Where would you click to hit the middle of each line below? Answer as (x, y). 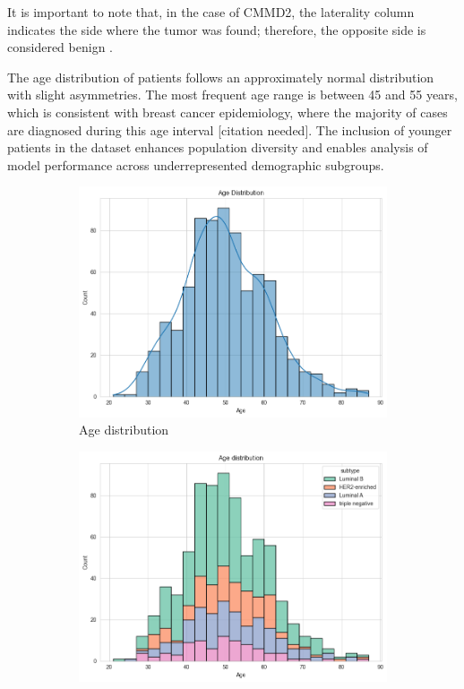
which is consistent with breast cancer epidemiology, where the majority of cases (228, 112)
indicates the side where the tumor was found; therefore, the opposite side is (217, 29)
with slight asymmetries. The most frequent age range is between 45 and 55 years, (232, 95)
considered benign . (60, 47)
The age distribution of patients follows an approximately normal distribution (221, 77)
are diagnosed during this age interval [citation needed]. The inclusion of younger (230, 129)
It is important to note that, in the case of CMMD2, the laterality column (211, 12)
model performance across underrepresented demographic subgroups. (196, 164)
